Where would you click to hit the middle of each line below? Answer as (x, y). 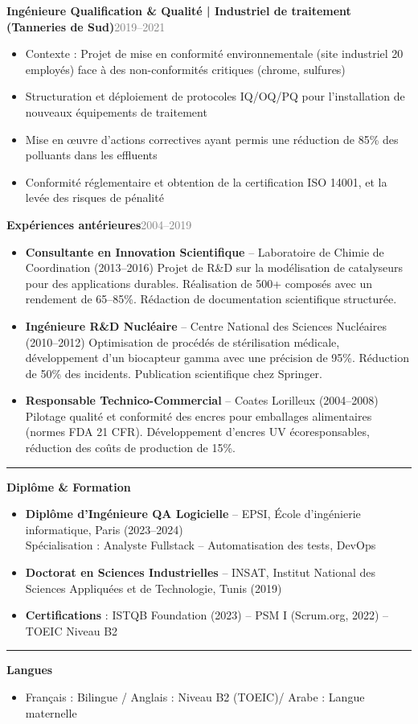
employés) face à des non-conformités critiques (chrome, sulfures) (185, 69)
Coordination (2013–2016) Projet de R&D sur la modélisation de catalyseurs (214, 267)
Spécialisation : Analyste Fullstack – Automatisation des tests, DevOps (201, 545)
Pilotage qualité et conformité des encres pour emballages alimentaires (199, 415)
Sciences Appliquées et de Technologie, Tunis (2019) (154, 588)
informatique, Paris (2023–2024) (104, 529)
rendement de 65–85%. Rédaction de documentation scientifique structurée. (211, 299)
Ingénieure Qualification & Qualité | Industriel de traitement (179, 10)
